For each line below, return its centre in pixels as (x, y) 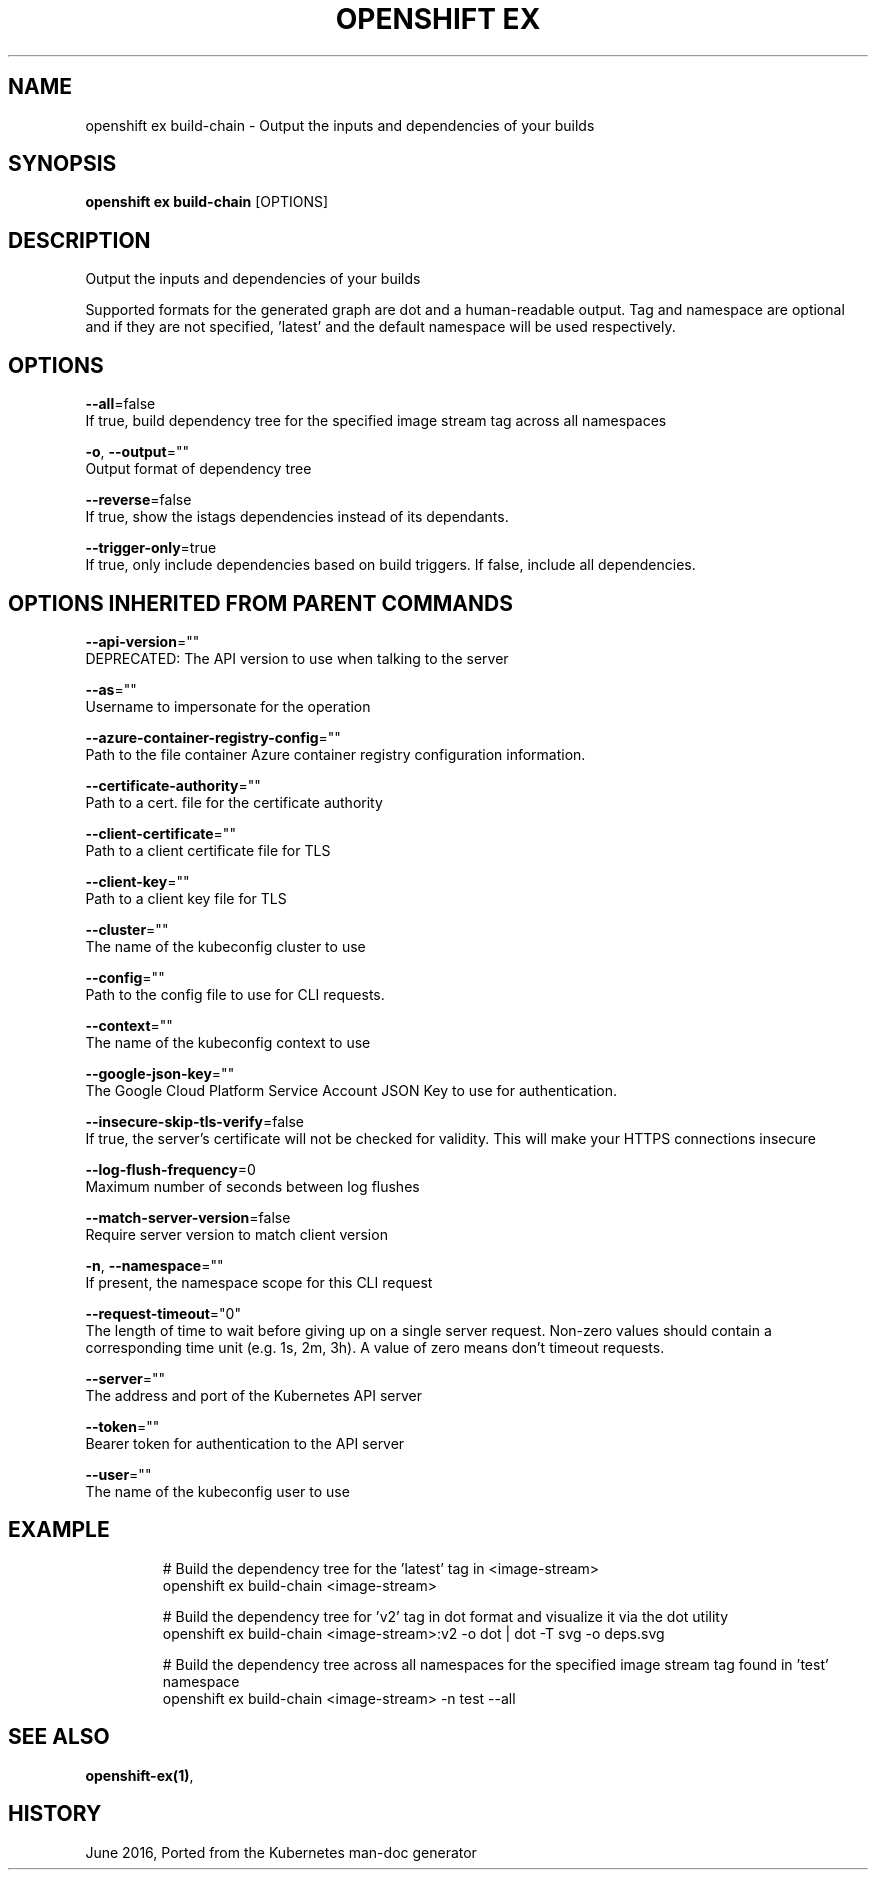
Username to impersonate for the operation (228, 706)
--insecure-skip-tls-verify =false (194, 1121)
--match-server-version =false (188, 1217)
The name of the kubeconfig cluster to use (225, 946)
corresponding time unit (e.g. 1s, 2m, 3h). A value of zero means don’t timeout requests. (375, 1347)
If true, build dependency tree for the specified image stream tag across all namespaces (376, 421)
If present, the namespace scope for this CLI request (259, 1282)
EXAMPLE (59, 1530)
